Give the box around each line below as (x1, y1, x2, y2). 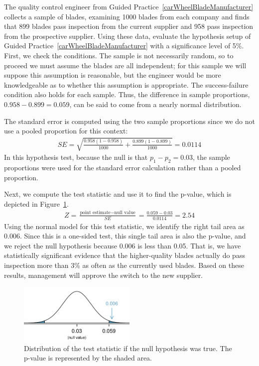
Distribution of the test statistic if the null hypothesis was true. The (24, 343, 232, 353)
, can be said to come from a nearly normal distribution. (69, 99, 242, 109)
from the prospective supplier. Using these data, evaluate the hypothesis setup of (4, 30, 251, 41)
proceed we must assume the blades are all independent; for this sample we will (4, 60, 247, 70)
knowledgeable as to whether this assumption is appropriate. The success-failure (4, 79, 249, 90)
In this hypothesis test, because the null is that (4, 152, 148, 162)
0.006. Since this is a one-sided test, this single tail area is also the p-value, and (4, 231, 246, 241)
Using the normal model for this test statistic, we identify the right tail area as (4, 221, 245, 231)
